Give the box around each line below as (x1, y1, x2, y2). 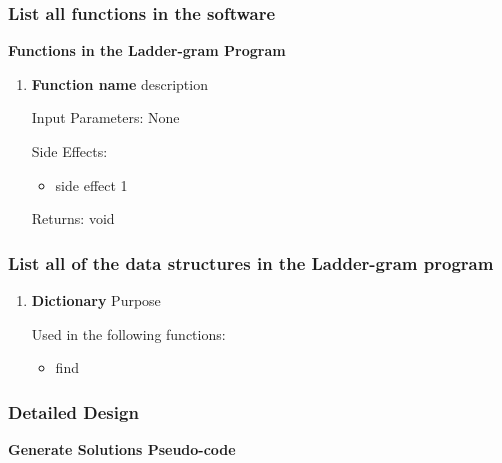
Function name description (31, 73, 208, 94)
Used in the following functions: (31, 323, 226, 344)
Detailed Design (8, 399, 139, 424)
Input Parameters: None (31, 107, 180, 128)
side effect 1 (55, 174, 128, 195)
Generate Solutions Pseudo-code (8, 439, 236, 459)
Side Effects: (31, 141, 108, 161)
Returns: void (31, 208, 115, 229)
